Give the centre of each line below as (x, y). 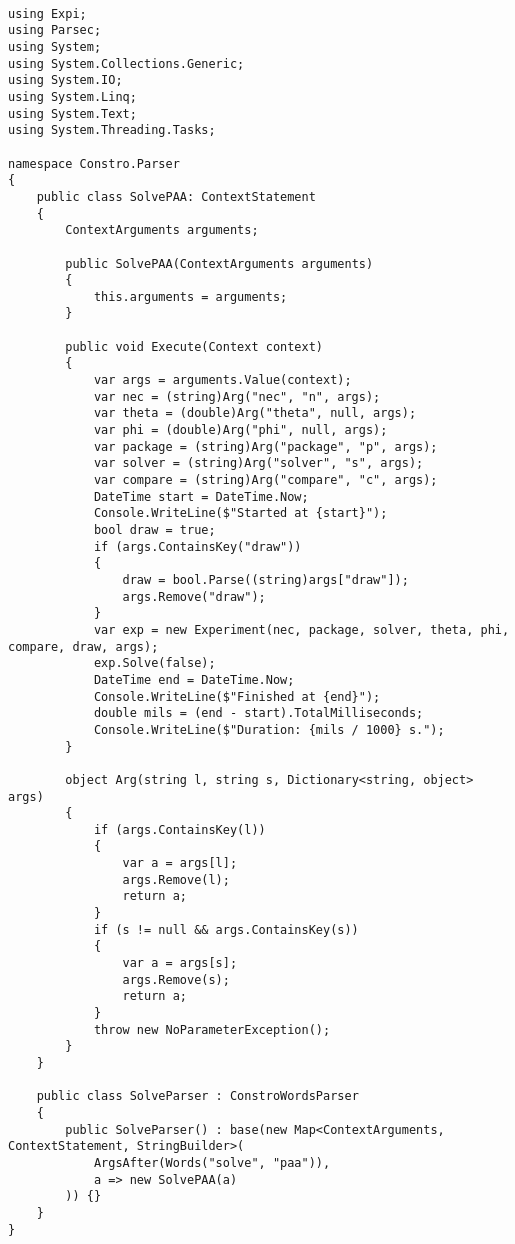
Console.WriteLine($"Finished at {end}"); (237, 696)
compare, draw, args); (83, 646)
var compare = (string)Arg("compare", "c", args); (265, 480)
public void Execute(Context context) (194, 346)
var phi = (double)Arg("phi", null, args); (240, 430)
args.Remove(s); (176, 979)
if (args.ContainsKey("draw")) (197, 546)
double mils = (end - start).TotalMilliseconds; (258, 713)
